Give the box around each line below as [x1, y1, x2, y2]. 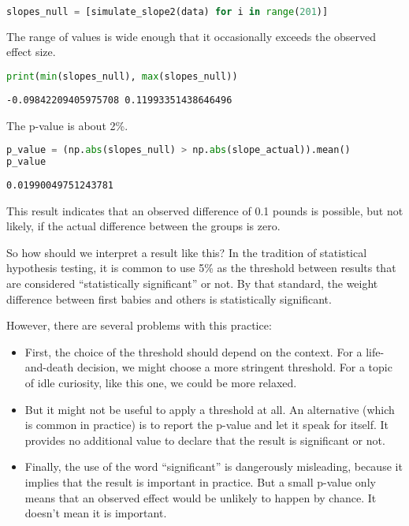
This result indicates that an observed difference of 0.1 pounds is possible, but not [6, 202, 403, 218]
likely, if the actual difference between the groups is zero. [6, 218, 281, 234]
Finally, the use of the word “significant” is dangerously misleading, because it [24, 458, 403, 475]
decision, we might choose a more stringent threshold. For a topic [76, 359, 392, 375]
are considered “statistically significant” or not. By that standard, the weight [6, 274, 378, 291]
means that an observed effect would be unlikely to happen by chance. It [24, 489, 377, 505]
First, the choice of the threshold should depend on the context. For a [24, 343, 363, 360]
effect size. [6, 43, 56, 60]
